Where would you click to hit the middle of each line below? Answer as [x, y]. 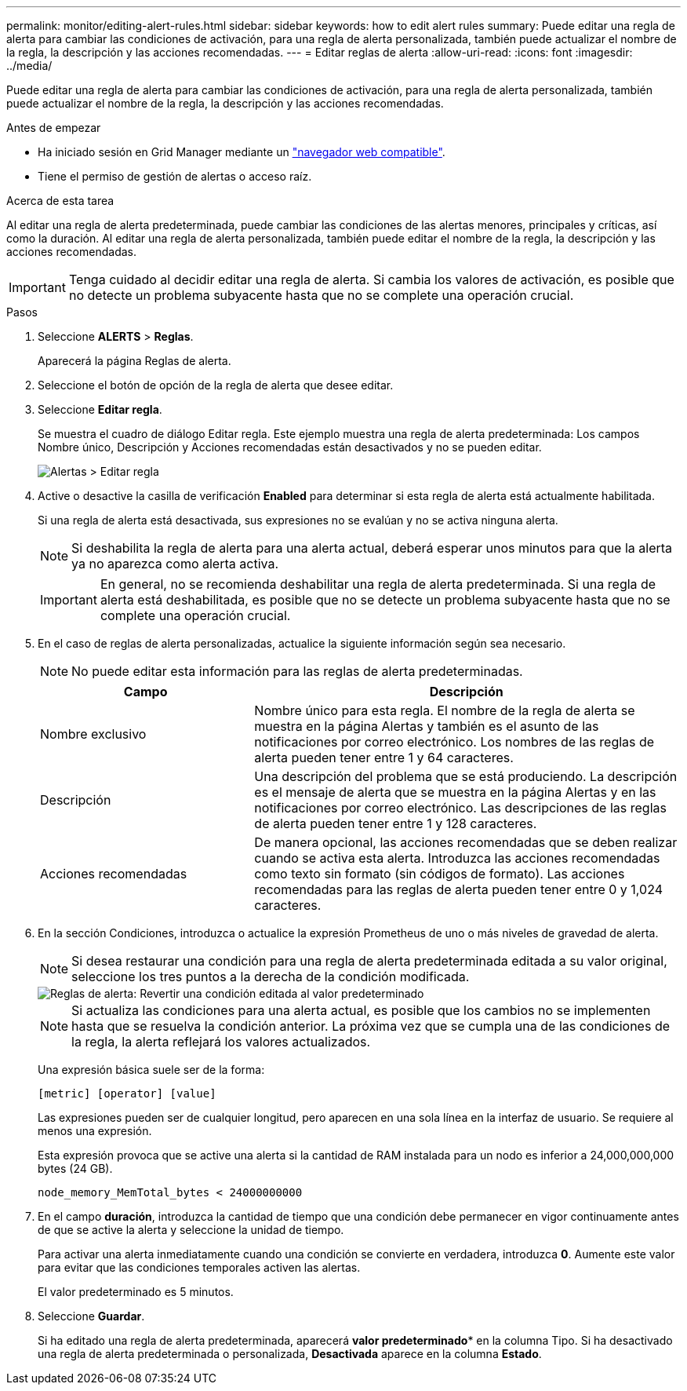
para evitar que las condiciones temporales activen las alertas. [199, 1267]
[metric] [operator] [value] [127, 1093]
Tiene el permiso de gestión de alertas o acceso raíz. [175, 176]
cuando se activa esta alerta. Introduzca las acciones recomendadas [457, 858]
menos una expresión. [95, 1131]
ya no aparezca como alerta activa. [175, 564]
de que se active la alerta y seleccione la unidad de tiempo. [191, 1230]
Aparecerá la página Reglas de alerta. [134, 361]
